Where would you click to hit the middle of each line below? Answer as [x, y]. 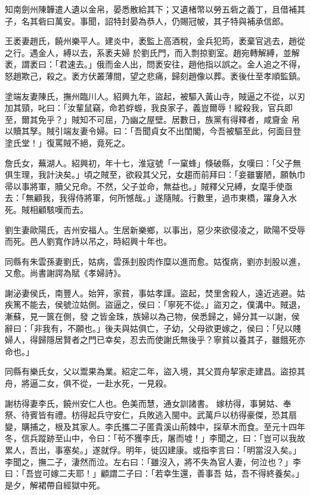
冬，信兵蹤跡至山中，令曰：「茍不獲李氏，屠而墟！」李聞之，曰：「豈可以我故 [155, 438]
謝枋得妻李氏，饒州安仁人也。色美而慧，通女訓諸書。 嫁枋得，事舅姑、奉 [148, 403]
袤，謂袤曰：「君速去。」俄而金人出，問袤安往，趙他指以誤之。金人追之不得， [155, 64]
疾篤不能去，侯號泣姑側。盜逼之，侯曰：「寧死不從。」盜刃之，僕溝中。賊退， [155, 304]
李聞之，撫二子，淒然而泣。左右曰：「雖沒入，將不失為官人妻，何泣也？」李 [153, 461]
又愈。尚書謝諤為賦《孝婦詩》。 [65, 273]
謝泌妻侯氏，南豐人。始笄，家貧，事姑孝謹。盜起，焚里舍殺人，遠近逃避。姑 [155, 293]
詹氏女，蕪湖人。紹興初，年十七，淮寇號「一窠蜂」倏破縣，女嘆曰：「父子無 [153, 163]
